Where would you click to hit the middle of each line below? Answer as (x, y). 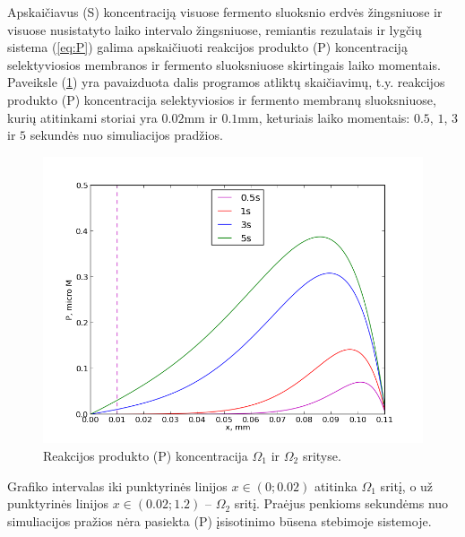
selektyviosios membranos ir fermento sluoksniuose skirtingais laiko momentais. (224, 64)
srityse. (322, 455)
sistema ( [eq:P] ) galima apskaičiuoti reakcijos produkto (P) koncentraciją (207, 47)
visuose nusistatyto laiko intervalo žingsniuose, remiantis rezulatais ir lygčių (215, 29)
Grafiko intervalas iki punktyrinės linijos (117, 485)
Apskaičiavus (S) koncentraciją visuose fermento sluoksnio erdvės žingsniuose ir (225, 12)
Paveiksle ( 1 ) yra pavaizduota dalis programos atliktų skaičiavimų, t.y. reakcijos (226, 82)
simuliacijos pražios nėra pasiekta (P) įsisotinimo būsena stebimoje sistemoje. (220, 520)
